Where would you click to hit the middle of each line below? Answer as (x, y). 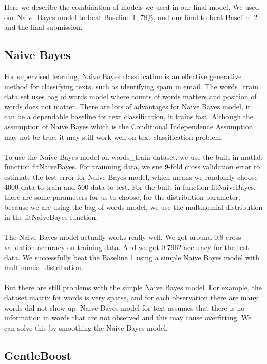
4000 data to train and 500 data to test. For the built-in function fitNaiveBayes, (130, 187)
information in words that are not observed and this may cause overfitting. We (128, 318)
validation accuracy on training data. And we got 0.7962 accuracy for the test (127, 247)
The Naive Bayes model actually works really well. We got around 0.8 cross (123, 237)
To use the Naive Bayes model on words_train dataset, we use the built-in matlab (133, 156)
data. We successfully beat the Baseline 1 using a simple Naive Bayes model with (132, 257)
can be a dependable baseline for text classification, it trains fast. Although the (129, 116)
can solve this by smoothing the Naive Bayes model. (86, 327)
